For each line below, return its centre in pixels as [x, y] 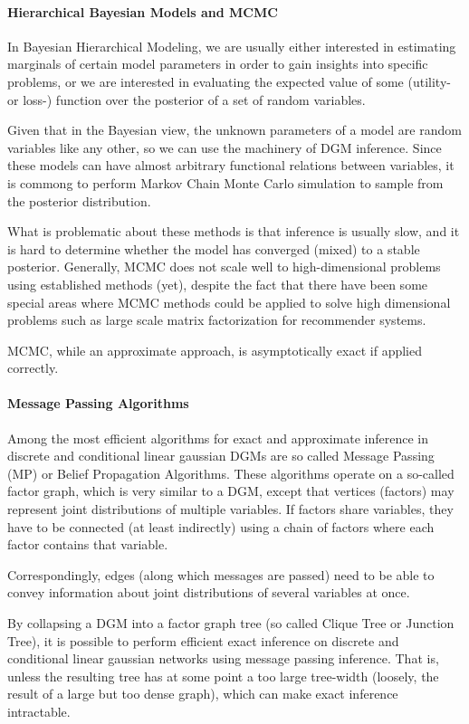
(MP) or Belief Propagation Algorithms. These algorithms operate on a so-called [231, 473]
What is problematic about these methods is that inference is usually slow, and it [234, 231]
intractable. [39, 711]
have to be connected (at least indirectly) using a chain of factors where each [221, 526]
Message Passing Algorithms [98, 403]
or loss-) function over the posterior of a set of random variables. [187, 99]
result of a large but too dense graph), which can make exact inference [203, 694]
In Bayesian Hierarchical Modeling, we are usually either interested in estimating [232, 46]
